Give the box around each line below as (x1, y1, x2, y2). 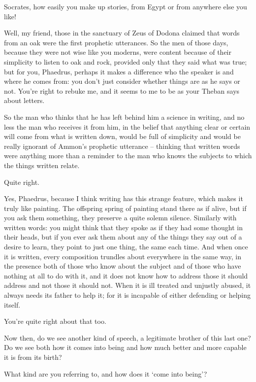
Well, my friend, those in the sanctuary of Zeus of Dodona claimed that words (4, 28, 240, 38)
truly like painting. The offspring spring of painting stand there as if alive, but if (4, 203, 247, 213)
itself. (4, 299, 21, 310)
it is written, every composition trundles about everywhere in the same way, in (4, 251, 241, 261)
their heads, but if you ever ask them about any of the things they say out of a (4, 232, 242, 242)
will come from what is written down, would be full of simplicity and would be (4, 131, 241, 141)
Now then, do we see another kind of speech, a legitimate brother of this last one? (4, 332, 251, 343)
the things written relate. (4, 160, 80, 170)
